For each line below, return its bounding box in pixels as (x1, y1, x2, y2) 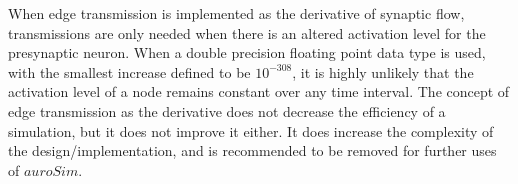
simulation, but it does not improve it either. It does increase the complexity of (8, 120, 494, 141)
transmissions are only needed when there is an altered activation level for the (8, 22, 486, 43)
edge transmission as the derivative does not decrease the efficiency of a (8, 100, 446, 121)
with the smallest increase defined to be (8, 61, 251, 82)
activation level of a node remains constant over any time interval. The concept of (8, 81, 510, 102)
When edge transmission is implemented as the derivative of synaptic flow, (8, 3, 465, 23)
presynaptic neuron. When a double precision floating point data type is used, (8, 42, 486, 63)
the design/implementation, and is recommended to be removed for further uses (8, 140, 497, 161)
